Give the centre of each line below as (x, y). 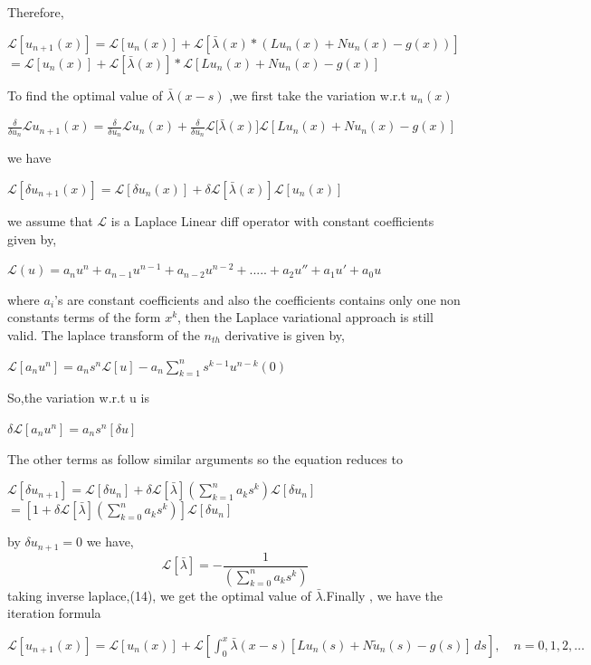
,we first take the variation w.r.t (318, 95)
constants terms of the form (84, 317)
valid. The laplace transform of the (104, 334)
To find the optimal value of (85, 95)
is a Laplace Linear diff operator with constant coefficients (272, 221)
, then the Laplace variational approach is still (305, 317)
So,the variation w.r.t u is (78, 398)
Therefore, (36, 12)
